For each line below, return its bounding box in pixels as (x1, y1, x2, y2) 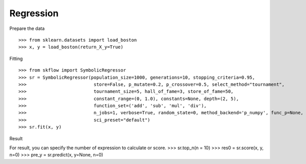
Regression (9, 8, 59, 19)
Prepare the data (9, 25, 45, 31)
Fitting (9, 55, 23, 61)
